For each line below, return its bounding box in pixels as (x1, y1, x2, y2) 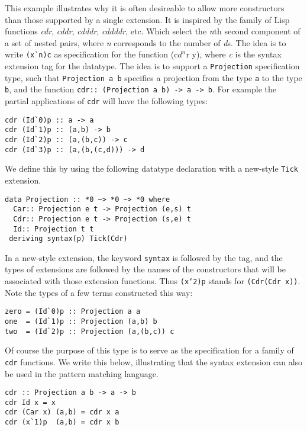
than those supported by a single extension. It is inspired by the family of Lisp (5, 13, 290, 25)
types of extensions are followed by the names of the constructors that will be (5, 263, 286, 275)
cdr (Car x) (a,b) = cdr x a (5, 408, 119, 417)
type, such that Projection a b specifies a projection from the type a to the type (5, 71, 302, 83)
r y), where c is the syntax (186, 48, 282, 60)
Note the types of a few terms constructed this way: (5, 286, 193, 298)
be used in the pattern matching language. (5, 367, 159, 379)
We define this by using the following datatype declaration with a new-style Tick (5, 162, 298, 175)
